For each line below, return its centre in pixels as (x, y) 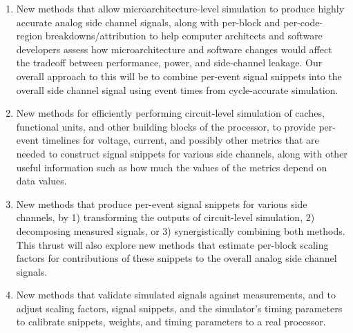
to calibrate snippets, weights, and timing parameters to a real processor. (171, 322)
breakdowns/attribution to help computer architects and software (184, 36)
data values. (41, 181)
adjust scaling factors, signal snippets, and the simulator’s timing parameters (179, 308)
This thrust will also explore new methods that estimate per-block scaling (172, 244)
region (29, 36)
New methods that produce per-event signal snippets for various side (162, 203)
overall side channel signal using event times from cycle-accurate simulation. (177, 89)
